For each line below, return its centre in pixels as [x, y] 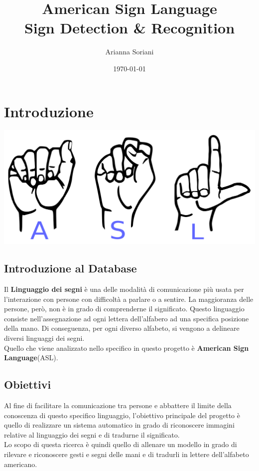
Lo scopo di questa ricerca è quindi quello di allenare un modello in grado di [121, 444]
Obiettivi [28, 384]
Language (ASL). [31, 357]
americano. [21, 464]
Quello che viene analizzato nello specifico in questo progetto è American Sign [127, 348]
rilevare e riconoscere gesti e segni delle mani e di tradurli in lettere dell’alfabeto [127, 454]
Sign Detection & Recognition [129, 28]
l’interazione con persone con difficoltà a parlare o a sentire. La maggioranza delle [129, 299]
